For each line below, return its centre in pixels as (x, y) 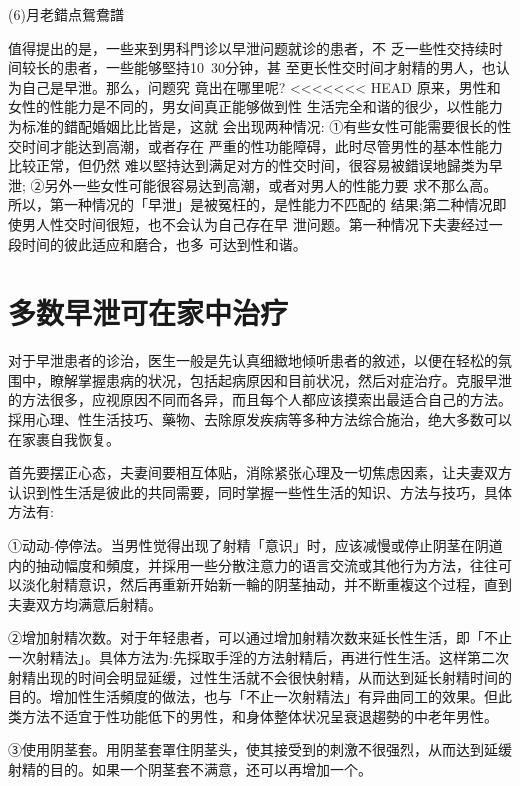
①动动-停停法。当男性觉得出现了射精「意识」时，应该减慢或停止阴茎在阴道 (255, 545)
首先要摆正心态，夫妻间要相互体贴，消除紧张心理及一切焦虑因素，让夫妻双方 (260, 472)
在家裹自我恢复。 (64, 438)
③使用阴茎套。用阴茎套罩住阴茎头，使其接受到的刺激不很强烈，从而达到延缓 (260, 749)
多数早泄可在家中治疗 (148, 312)
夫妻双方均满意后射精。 (85, 603)
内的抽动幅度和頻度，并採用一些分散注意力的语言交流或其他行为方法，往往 (253, 564)
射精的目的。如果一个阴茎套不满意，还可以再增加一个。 (190, 768)
